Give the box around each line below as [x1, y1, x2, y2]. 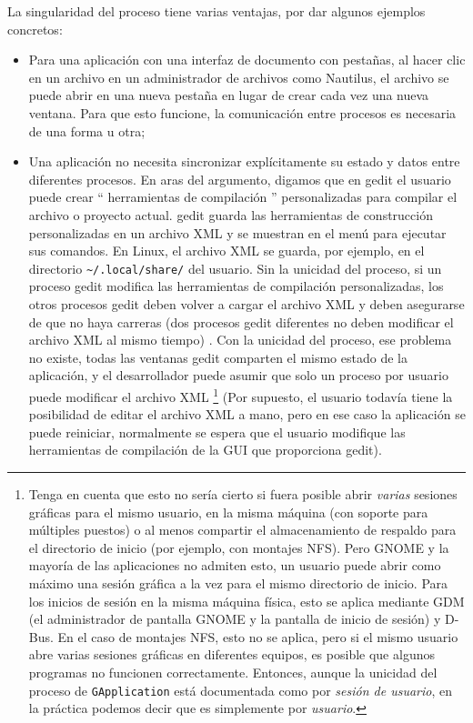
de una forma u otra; [28, 121, 146, 140]
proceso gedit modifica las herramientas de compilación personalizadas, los [28, 276, 444, 296]
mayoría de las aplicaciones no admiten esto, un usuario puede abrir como [28, 556, 441, 575]
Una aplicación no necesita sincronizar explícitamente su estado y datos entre [28, 152, 460, 171]
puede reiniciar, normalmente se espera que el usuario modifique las [28, 422, 406, 441]
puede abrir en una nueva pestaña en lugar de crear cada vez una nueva [28, 85, 429, 105]
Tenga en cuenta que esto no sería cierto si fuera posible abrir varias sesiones [28, 484, 458, 503]
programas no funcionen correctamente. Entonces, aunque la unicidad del [28, 662, 438, 681]
